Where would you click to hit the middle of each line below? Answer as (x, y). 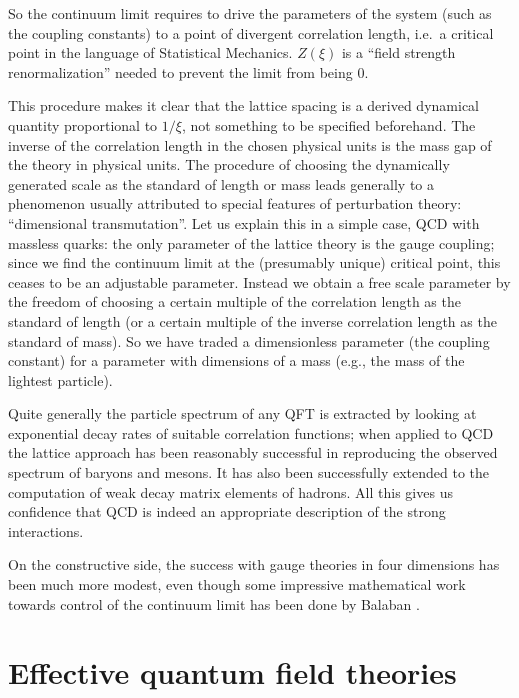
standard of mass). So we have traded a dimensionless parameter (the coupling (249, 340)
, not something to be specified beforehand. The (328, 124)
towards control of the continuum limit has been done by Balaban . (214, 603)
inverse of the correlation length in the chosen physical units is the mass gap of (250, 144)
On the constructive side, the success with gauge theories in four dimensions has (254, 564)
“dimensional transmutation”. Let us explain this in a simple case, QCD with (244, 222)
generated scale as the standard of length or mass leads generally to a (221, 183)
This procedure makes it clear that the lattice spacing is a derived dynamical (243, 105)
